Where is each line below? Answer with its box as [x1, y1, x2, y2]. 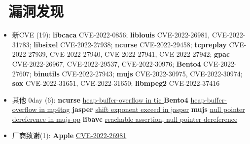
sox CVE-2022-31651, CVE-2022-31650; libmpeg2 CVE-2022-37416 [12, 78, 220, 88]
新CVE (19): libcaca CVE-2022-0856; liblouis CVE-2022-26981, [12, 30, 210, 40]
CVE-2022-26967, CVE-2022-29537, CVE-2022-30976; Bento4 [12, 58, 201, 69]
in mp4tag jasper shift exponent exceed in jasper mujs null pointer [39, 104, 245, 114]
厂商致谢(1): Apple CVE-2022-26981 [12, 130, 127, 141]
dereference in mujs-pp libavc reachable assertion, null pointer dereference [12, 113, 238, 124]
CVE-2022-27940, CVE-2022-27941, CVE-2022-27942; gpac [50, 49, 230, 59]
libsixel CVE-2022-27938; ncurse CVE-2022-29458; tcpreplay [34, 39, 227, 49]
